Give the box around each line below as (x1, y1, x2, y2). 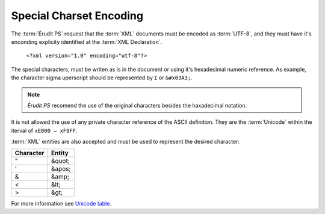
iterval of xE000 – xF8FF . (11, 127, 78, 134)
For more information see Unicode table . (11, 200, 111, 207)
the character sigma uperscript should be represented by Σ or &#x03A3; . (11, 74, 193, 81)
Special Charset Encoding (11, 9, 144, 22)
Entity (51, 149, 69, 157)
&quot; (51, 157, 70, 165)
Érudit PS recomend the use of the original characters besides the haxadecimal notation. (27, 102, 247, 109)
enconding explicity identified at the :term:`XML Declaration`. (11, 38, 162, 45)
